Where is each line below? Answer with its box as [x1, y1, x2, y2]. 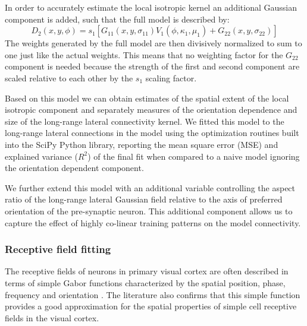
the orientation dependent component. [5, 162, 144, 174]
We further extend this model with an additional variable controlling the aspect [5, 181, 296, 194]
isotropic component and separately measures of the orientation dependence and [5, 103, 297, 116]
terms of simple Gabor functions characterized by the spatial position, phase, [5, 276, 286, 289]
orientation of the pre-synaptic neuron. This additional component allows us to [5, 204, 293, 217]
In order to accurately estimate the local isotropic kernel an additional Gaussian [5, 1, 297, 13]
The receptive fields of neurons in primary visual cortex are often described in [5, 265, 289, 277]
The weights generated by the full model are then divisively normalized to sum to [5, 37, 302, 49]
